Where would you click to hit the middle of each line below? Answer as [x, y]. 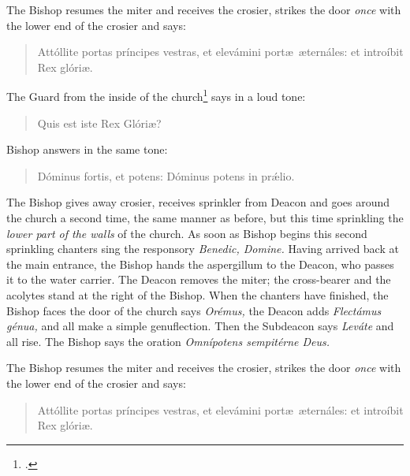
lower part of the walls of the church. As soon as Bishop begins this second [187, 233]
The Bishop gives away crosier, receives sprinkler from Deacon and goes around [198, 202]
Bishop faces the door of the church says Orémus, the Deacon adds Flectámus [194, 310]
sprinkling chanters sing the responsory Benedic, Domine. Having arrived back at [203, 249]
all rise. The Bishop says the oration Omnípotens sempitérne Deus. [168, 341]
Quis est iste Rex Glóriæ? [99, 123]
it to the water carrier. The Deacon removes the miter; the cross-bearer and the [199, 279]
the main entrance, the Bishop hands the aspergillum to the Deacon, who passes [200, 264]
